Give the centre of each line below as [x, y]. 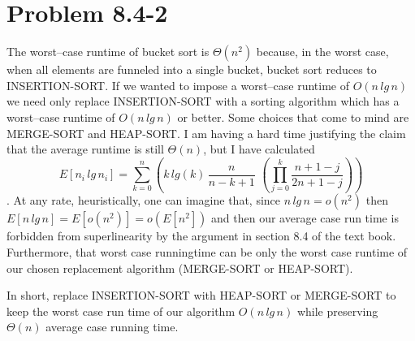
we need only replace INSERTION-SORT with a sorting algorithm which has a [203, 101]
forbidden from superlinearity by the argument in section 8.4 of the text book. [201, 236]
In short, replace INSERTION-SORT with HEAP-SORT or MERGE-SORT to [201, 295]
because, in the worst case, [322, 52]
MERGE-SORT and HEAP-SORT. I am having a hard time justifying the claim [206, 133]
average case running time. [112, 327]
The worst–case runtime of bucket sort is [108, 52]
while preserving [337, 311]
